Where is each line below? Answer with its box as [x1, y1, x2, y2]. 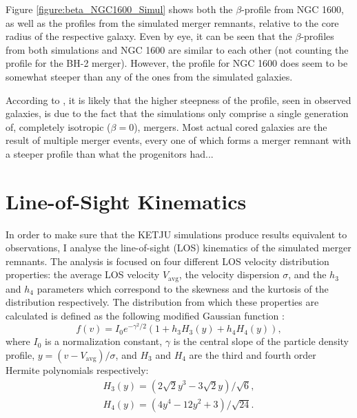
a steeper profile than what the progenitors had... [6, 146, 214, 160]
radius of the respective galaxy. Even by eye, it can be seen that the [6, 29, 292, 43]
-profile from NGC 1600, [241, 2, 344, 16]
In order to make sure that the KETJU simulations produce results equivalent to [6, 227, 347, 241]
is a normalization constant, [45, 334, 163, 348]
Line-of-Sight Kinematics [6, 187, 247, 215]
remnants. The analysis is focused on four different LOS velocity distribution [6, 253, 329, 268]
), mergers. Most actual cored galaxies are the [134, 119, 327, 134]
